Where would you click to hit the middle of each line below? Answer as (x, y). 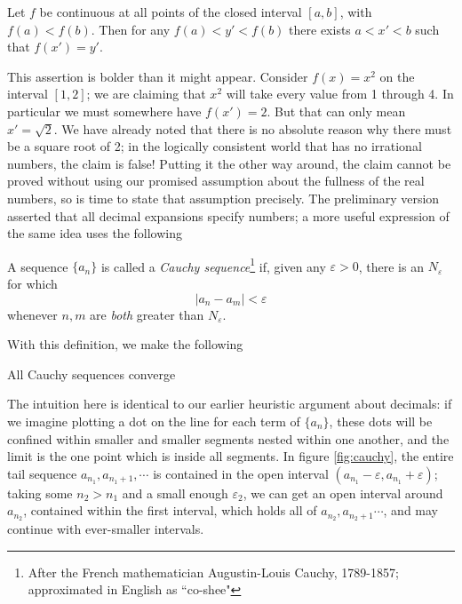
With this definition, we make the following (125, 344)
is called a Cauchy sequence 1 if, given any (213, 265)
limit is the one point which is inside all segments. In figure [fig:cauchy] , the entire (231, 456)
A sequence (38, 266)
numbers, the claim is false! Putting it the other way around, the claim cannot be (229, 163)
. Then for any (131, 29)
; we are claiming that (146, 94)
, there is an (391, 266)
